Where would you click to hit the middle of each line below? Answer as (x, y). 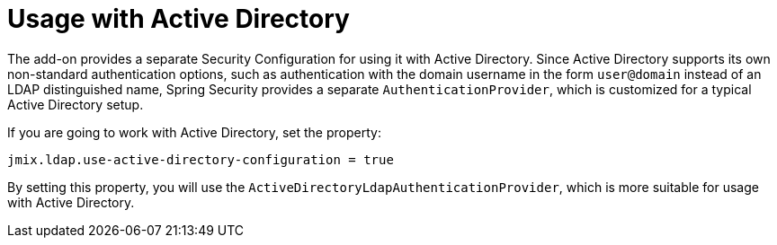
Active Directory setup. (76, 104)
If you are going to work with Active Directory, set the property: (194, 132)
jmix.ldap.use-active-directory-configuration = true (201, 159)
